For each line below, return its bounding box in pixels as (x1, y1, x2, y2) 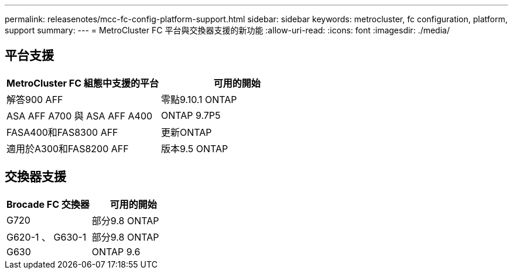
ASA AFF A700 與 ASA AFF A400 (6, 109, 153, 122)
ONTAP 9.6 (91, 245, 141, 258)
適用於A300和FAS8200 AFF (6, 142, 129, 155)
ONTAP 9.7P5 (160, 109, 221, 121)
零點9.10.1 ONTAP (160, 93, 237, 105)
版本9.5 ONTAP (160, 142, 228, 155)
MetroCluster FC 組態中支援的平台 (6, 77, 159, 89)
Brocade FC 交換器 (6, 198, 90, 210)
